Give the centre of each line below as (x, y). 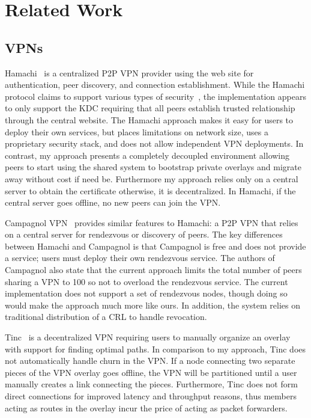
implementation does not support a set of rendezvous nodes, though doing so (146, 293)
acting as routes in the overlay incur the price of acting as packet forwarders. (146, 407)
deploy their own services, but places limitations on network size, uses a (137, 131)
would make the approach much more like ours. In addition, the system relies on (152, 305)
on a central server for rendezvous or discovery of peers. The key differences (144, 234)
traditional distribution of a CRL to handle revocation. (106, 317)
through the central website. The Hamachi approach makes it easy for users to (149, 119)
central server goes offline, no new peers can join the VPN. (113, 202)
